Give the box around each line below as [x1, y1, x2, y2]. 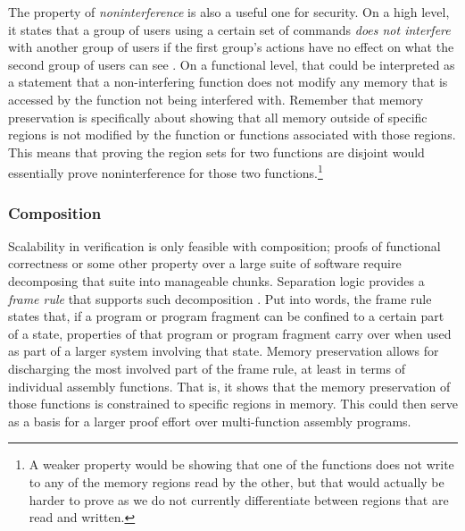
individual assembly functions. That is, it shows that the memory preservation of [8, 376, 451, 395]
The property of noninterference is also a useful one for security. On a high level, [8, 3, 450, 21]
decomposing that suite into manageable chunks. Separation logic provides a [8, 272, 425, 290]
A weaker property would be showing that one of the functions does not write [29, 455, 454, 474]
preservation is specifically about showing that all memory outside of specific [8, 107, 428, 126]
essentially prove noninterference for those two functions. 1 [8, 161, 323, 181]
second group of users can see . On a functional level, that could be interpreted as [8, 55, 455, 73]
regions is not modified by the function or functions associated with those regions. [8, 125, 456, 144]
